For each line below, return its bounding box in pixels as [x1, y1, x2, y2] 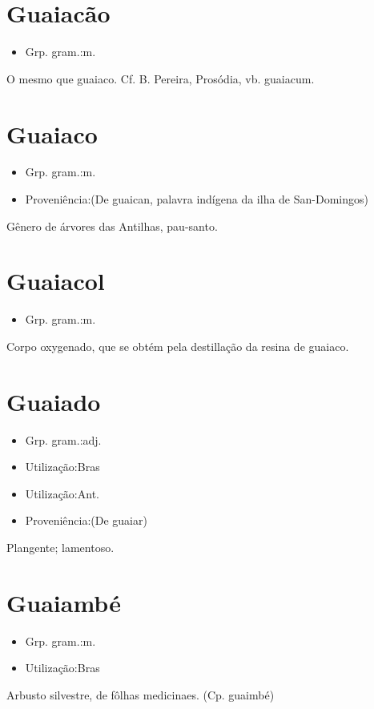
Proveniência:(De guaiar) [25, 512, 147, 529]
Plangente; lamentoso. [6, 539, 115, 556]
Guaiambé [6, 586, 121, 618]
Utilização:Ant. [25, 485, 99, 502]
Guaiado [6, 385, 101, 417]
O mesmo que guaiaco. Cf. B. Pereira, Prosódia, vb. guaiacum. [6, 70, 315, 87]
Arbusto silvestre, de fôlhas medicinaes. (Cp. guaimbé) [6, 686, 275, 703]
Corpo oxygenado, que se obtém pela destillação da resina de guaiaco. [6, 337, 349, 354]
